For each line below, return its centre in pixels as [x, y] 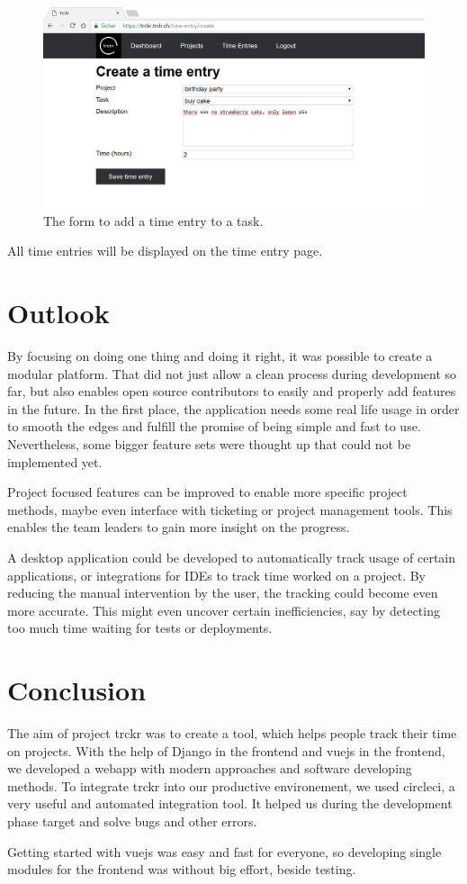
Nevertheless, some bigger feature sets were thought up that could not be [209, 444]
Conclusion [77, 690]
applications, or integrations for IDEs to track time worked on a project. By [216, 575]
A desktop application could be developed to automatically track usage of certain [232, 558]
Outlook [58, 313]
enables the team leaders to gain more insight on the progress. [179, 527]
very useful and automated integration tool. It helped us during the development [230, 803]
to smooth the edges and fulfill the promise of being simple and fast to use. [214, 426]
